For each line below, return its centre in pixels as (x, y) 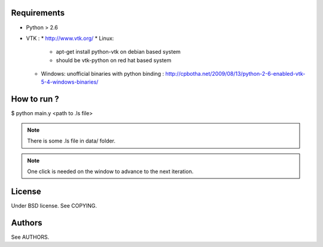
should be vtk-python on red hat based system (114, 60)
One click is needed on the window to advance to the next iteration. (110, 171)
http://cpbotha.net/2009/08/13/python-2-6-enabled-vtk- (235, 74)
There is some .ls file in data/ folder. (71, 141)
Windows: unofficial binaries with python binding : (103, 74)
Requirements (38, 13)
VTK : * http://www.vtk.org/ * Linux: (70, 38)
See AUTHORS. (30, 237)
